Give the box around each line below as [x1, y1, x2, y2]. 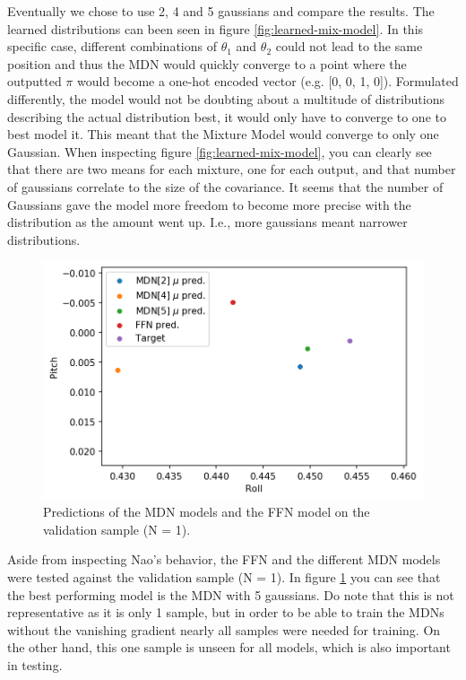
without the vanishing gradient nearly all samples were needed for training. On [7, 620, 441, 639]
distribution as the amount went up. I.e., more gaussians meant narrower [7, 213, 408, 231]
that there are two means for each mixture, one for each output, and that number [7, 160, 456, 179]
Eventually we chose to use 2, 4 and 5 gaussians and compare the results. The [7, 2, 435, 20]
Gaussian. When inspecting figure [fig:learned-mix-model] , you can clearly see [7, 142, 432, 161]
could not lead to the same [275, 37, 423, 56]
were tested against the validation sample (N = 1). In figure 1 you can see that [7, 567, 441, 586]
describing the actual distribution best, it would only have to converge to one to [7, 107, 446, 126]
